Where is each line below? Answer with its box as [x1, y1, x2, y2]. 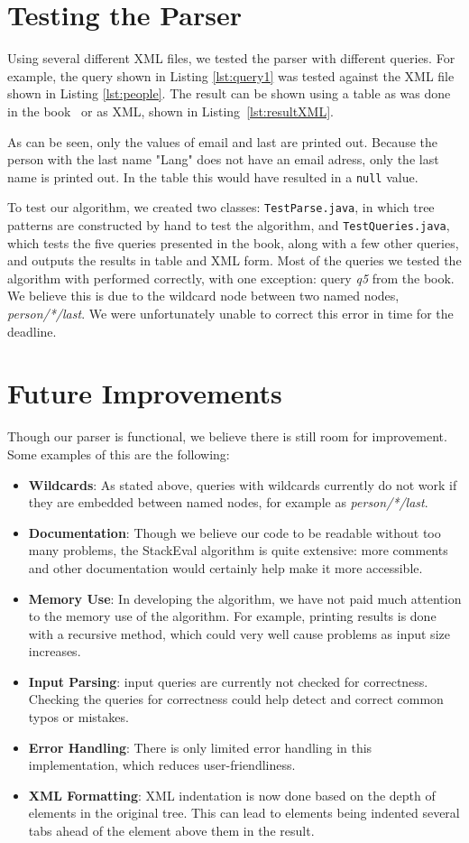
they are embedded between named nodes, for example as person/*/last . [28, 493, 428, 512]
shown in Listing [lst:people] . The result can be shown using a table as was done [7, 84, 451, 103]
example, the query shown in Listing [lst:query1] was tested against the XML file [7, 66, 455, 85]
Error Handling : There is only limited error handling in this [28, 737, 372, 756]
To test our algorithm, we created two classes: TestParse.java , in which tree [7, 198, 435, 217]
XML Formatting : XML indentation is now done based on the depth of [28, 785, 436, 804]
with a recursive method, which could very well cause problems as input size [28, 624, 450, 643]
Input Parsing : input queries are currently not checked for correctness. [28, 672, 428, 690]
